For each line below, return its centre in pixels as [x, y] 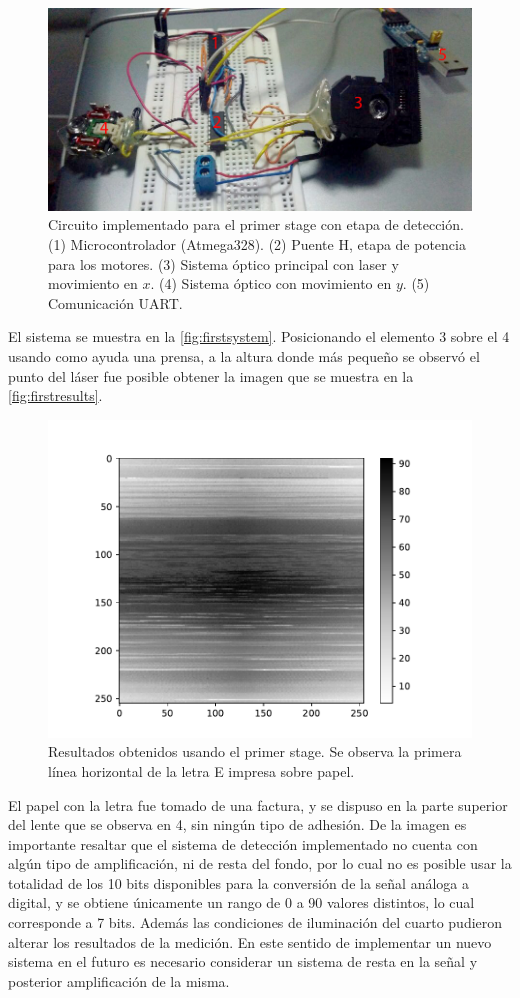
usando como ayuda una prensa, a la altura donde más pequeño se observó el [244, 355]
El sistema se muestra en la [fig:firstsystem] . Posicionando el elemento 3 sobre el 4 [259, 336]
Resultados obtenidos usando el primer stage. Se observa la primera [255, 751]
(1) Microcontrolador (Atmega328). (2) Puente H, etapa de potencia [257, 243]
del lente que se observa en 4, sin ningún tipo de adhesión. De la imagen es [237, 824]
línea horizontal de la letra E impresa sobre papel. [201, 770]
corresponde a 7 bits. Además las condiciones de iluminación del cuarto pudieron [255, 922]
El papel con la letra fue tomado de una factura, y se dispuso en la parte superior [258, 804]
